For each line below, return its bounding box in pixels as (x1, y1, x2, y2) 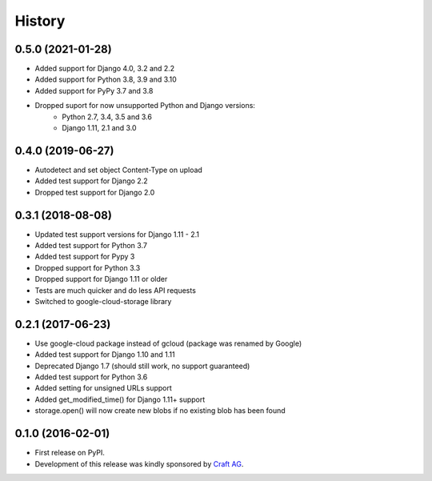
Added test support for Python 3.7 (34, 241, 148, 250)
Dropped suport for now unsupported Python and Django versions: (34, 101, 256, 110)
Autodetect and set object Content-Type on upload (34, 165, 203, 174)
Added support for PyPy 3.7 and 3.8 (34, 86, 154, 95)
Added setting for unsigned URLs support (34, 383, 172, 393)
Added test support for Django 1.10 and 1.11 (34, 350, 175, 359)
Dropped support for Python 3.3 (34, 263, 141, 272)
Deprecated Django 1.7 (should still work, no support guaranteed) (34, 361, 250, 371)
